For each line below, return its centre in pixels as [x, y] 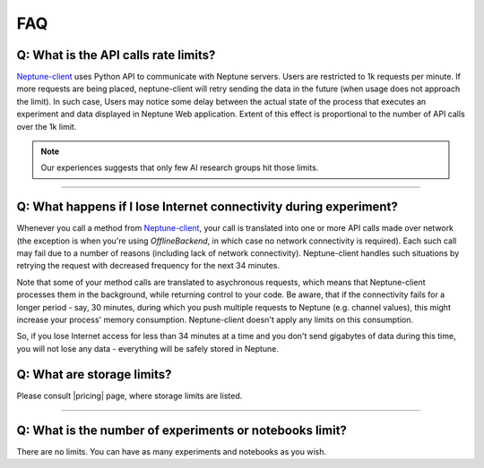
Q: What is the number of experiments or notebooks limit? [181, 430]
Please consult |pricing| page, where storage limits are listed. [130, 396]
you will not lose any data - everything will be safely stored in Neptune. [148, 348]
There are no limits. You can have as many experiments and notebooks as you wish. [172, 451]
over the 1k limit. [47, 126]
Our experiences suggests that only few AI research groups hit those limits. [180, 168]
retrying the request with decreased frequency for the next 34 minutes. [148, 266]
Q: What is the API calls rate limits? [116, 55]
